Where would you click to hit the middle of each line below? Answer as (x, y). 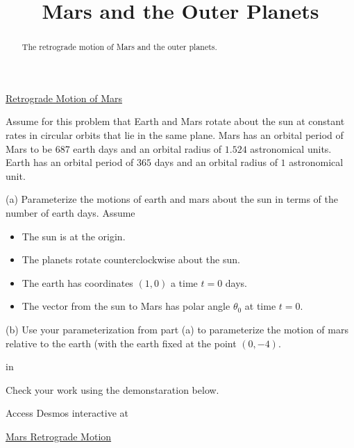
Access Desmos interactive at (67, 413)
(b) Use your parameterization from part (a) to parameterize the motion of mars (177, 329)
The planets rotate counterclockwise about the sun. (131, 259)
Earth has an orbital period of (70, 162)
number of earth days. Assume (70, 212)
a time (184, 282)
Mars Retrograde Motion (59, 436)
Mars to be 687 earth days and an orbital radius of (114, 148)
